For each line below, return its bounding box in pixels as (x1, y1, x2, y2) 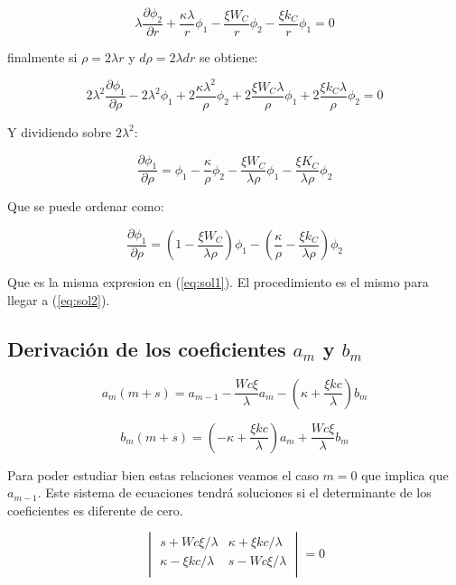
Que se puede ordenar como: (7, 197, 164, 216)
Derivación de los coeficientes (7, 334, 286, 362)
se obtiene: (199, 47, 258, 66)
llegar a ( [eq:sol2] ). (7, 290, 110, 309)
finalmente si (7, 47, 78, 66)
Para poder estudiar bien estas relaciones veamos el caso (7, 465, 319, 484)
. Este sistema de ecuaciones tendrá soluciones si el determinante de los (37, 483, 432, 502)
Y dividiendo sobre (7, 122, 112, 141)
